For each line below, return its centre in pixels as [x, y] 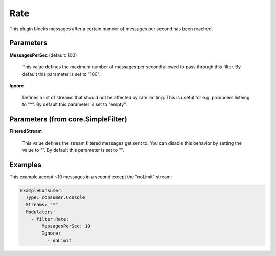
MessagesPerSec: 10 [66, 226]
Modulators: [41, 212]
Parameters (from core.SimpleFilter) [68, 119]
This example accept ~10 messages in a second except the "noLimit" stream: [91, 177]
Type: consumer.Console [55, 197]
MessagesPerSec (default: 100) [43, 55]
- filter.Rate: [50, 219]
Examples [26, 164]
